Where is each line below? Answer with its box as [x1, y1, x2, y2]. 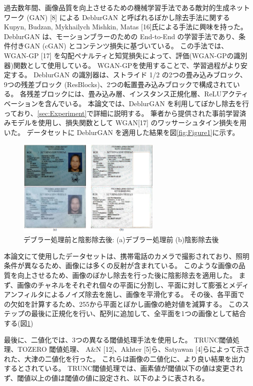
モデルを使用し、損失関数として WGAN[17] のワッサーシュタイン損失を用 [10, 117, 247, 128]
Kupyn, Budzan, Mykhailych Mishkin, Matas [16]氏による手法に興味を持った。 [4, 22, 248, 32]
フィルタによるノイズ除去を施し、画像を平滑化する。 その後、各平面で [17, 289, 245, 299]
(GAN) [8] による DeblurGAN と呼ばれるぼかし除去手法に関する [26, 12, 230, 22]
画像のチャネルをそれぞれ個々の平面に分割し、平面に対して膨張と [17, 279, 229, 290]
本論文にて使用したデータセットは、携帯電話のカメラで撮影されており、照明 [4, 250, 250, 261]
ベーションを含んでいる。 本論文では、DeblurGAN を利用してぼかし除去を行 [4, 98, 249, 108]
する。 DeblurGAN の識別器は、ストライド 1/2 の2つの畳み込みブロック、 [10, 69, 247, 80]
